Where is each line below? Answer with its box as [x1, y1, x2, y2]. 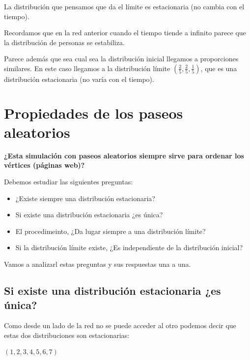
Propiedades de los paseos [4, 103, 183, 123]
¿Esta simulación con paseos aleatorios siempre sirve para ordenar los [4, 150, 244, 160]
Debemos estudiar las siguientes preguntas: [4, 177, 133, 187]
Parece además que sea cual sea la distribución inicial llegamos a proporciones [4, 53, 239, 64]
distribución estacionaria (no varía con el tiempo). [4, 74, 154, 84]
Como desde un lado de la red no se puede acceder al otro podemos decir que [4, 320, 236, 331]
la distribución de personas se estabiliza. [4, 37, 125, 47]
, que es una [200, 63, 237, 73]
